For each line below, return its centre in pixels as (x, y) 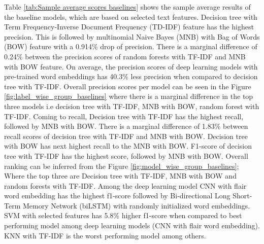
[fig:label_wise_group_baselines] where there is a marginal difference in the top (129, 96)
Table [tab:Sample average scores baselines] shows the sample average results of (127, 7)
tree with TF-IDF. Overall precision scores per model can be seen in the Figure (128, 86)
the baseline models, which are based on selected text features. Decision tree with (131, 16)
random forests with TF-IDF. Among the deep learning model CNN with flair (125, 185)
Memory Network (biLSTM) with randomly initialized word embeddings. (136, 205)
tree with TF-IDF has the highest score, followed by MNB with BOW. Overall (126, 155)
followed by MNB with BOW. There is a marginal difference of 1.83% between (126, 126)
